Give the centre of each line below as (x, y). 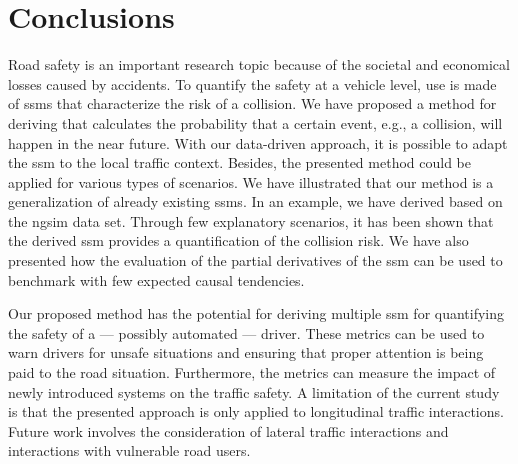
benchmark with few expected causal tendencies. (156, 279)
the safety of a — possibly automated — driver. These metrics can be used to (246, 332)
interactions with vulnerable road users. (129, 450)
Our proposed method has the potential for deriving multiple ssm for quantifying (256, 313)
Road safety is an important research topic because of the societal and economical (259, 64)
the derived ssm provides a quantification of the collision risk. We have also (238, 240)
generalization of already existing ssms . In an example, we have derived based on (255, 201)
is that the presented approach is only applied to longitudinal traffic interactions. (256, 411)
